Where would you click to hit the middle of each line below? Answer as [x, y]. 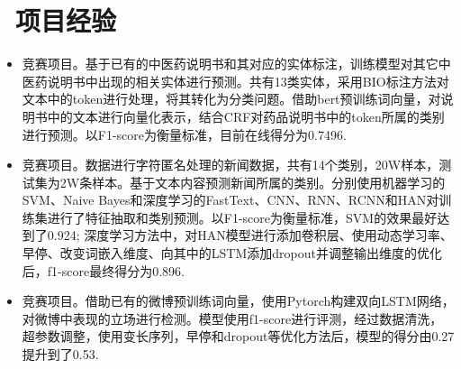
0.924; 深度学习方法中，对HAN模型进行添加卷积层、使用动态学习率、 [250, 235]
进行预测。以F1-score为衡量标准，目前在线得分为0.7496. [184, 134]
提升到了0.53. [60, 354]
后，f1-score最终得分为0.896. [103, 270]
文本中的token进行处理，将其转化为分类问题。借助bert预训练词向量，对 [231, 99]
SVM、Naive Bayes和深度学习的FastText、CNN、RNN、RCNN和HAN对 [230, 200]
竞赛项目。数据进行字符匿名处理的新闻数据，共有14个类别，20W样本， [230, 165]
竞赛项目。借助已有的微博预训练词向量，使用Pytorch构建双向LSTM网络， [238, 301]
